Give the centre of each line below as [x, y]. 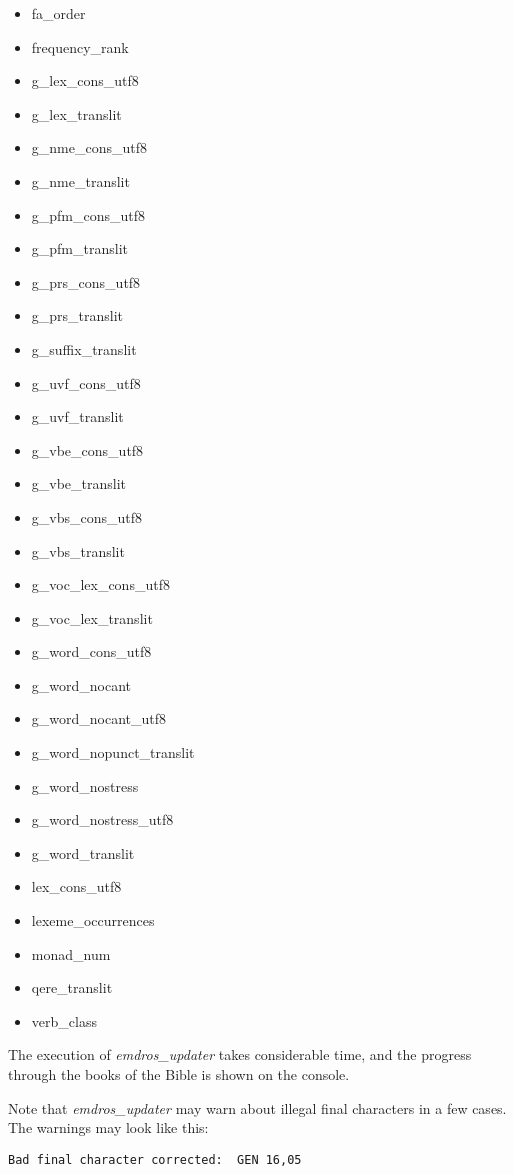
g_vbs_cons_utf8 [87, 516]
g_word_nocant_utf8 [99, 718]
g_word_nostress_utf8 [102, 819]
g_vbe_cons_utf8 [87, 449]
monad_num [71, 953]
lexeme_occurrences [93, 920]
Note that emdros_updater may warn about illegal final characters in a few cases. [257, 1107]
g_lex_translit [76, 113]
